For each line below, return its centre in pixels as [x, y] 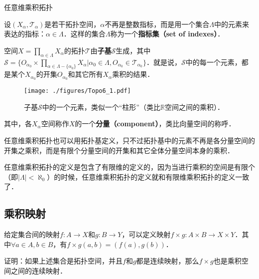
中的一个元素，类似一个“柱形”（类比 [101, 107]
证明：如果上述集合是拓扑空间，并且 [63, 261]
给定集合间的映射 [32, 234]
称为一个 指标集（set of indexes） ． [167, 34]
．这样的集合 [84, 34]
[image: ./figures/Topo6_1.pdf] [77, 91]
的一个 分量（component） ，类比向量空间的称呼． [155, 124]
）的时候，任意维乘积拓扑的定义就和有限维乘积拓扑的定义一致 [148, 176]
